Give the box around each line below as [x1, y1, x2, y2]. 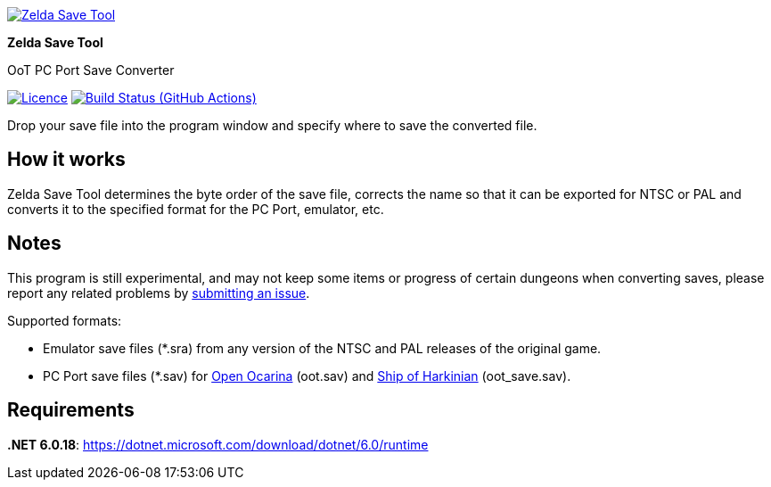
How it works [7, 148, 126, 171]
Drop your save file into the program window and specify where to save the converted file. [7, 118, 537, 133]
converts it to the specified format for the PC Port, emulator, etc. [7, 201, 384, 217]
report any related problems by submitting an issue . [7, 285, 310, 301]
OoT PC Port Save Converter [7, 62, 175, 78]
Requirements [7, 399, 135, 422]
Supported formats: [7, 312, 122, 328]
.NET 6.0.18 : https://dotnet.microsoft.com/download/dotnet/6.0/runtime [7, 436, 429, 452]
